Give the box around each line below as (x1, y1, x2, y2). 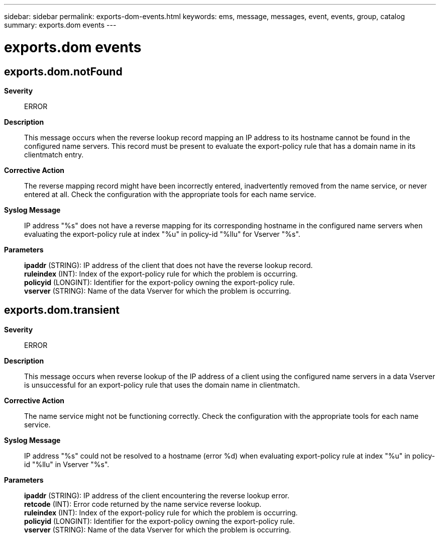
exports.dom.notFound (4, 65, 123, 78)
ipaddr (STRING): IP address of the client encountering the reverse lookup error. (24, 491, 289, 500)
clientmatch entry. (24, 150, 84, 159)
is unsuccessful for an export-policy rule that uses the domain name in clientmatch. (24, 380, 300, 389)
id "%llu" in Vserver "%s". (24, 460, 109, 469)
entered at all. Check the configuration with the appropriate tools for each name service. (24, 190, 316, 199)
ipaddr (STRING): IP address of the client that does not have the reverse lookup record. (24, 260, 313, 270)
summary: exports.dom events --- (4, 21, 117, 29)
